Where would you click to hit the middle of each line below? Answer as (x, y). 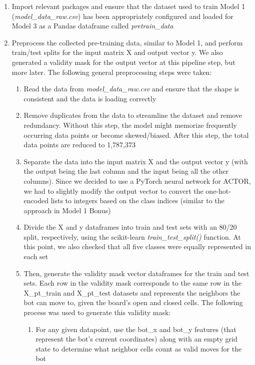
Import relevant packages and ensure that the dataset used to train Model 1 (128, 6)
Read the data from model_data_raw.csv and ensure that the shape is (131, 89)
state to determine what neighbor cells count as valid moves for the (139, 348)
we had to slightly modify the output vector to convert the (113, 190)
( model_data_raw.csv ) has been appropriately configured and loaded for (122, 16)
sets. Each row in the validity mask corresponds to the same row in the (133, 283)
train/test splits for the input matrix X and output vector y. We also (117, 52)
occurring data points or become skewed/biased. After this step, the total (136, 135)
